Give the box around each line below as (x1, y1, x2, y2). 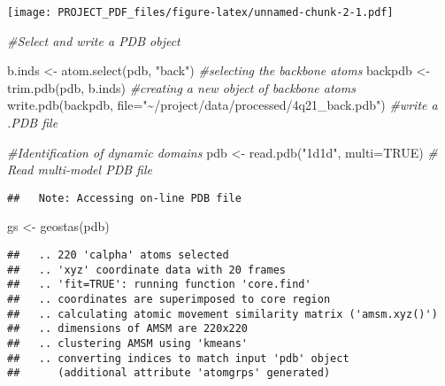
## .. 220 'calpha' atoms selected (7, 249, 229, 262)
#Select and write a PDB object (7, 31, 180, 50)
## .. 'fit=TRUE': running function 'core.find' (7, 278, 311, 291)
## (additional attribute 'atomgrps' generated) (7, 367, 331, 380)
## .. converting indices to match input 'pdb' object (7, 351, 349, 365)
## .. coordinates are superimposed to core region (7, 293, 331, 306)
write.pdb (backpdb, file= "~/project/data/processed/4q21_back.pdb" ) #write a (7, 96, 438, 114)
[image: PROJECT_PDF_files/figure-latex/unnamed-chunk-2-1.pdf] (7, 6, 394, 19)
